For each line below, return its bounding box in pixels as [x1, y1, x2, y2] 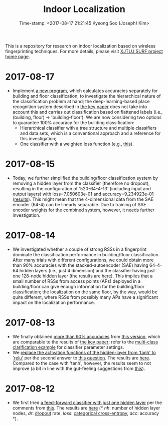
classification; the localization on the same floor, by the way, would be [12, 289, 158, 295]
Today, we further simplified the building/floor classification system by [12, 175, 158, 181]
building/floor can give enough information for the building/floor [12, 283, 145, 289]
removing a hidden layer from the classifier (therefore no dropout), [12, 180, 150, 186]
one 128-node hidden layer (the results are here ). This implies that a [12, 273, 153, 279]
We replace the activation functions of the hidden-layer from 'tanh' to [12, 349, 156, 355]
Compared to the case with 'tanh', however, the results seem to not [12, 360, 151, 366]
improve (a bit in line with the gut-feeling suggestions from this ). [12, 365, 145, 371]
